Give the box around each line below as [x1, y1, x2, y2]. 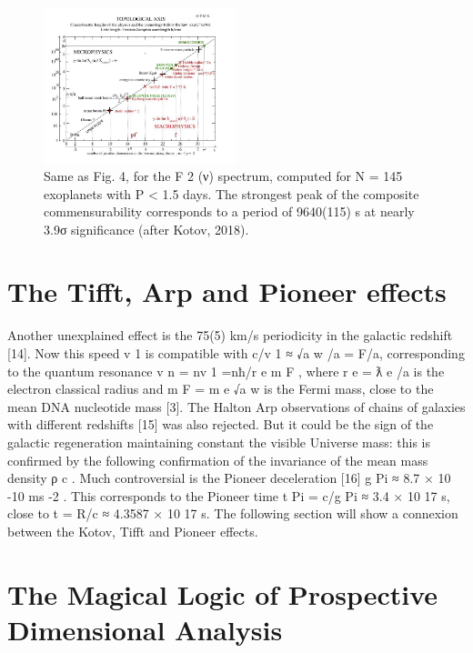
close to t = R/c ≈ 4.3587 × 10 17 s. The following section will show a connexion [7, 504, 458, 523]
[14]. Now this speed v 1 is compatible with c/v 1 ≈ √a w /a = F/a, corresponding [7, 344, 465, 362]
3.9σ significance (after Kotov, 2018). [44, 219, 249, 238]
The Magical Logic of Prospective [7, 575, 438, 612]
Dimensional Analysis [7, 610, 283, 648]
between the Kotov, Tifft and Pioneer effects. [7, 521, 258, 540]
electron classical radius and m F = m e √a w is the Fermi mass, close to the [7, 379, 434, 398]
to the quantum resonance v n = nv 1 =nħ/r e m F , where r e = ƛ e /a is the [7, 361, 445, 380]
